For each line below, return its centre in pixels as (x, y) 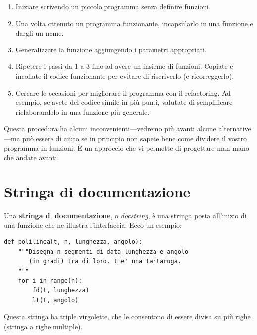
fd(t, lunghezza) (61, 290)
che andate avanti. (32, 158)
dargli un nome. (40, 33)
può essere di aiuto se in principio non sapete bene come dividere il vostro (135, 138)
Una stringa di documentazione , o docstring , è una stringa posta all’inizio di (125, 215)
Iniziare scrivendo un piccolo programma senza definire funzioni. (113, 6)
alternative (235, 128)
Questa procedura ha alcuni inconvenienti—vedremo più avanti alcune (110, 128)
